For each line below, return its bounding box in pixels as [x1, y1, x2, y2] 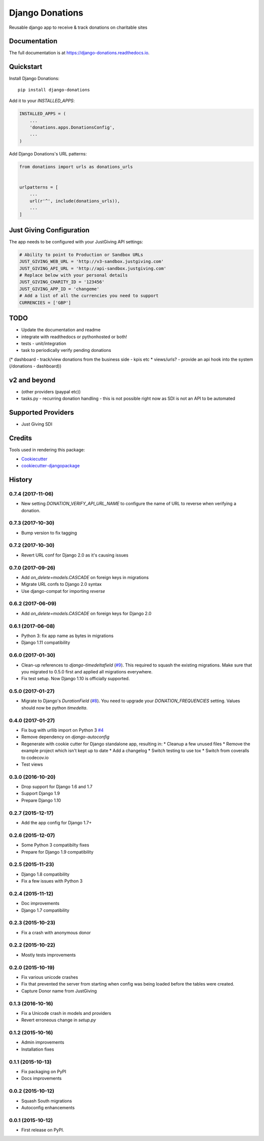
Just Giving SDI [21, 421, 52, 427]
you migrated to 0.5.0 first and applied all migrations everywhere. [21, 668, 153, 674]
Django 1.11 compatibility [21, 640, 70, 646]
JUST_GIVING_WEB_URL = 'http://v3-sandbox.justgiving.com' [19, 259, 164, 264]
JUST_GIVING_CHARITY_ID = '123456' [19, 279, 105, 285]
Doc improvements [21, 901, 60, 906]
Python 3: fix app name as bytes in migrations [21, 633, 114, 639]
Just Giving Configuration [9, 226, 90, 234]
